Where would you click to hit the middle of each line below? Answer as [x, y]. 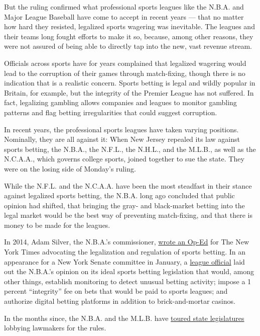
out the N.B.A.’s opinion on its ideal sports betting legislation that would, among [129, 271]
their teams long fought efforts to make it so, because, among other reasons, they [129, 36]
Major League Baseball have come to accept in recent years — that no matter [124, 16]
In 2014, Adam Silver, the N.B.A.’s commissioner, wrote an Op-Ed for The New [127, 242]
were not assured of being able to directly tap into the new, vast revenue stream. [128, 46]
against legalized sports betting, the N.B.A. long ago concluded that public [119, 195]
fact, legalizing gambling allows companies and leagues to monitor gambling [120, 102]
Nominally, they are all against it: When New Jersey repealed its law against [122, 139]
